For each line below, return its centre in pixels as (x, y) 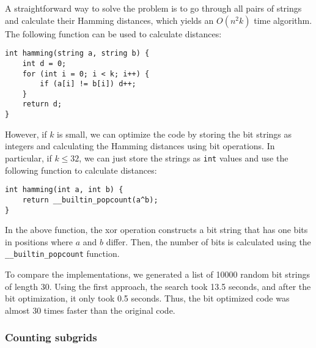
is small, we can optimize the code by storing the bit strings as (175, 134)
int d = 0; (44, 63)
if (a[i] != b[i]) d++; (88, 84)
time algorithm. (283, 20)
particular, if (28, 157)
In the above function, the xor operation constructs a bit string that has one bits (156, 230)
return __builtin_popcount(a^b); (90, 200)
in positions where (39, 241)
